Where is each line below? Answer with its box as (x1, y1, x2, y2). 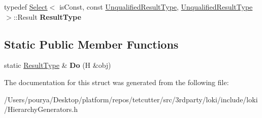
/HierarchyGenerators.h (4, 104, 78, 114)
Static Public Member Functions (4, 36, 179, 52)
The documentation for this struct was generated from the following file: (4, 76, 229, 87)
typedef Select (4, 2, 48, 12)
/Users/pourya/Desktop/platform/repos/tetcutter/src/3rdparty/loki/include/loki (4, 94, 258, 104)
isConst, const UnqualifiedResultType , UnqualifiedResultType (59, 2, 253, 12)
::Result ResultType (13, 11, 81, 22)
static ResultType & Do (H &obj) (4, 60, 111, 70)
